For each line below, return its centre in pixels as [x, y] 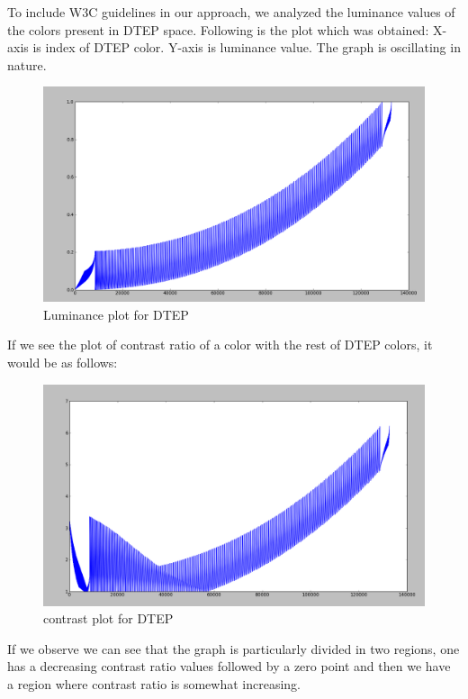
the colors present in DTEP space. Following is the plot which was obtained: [218, 29]
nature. [27, 64]
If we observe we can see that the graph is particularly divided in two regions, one [234, 648]
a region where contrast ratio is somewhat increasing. [154, 683]
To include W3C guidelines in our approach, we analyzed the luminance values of [231, 12]
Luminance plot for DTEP [116, 314]
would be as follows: [63, 363]
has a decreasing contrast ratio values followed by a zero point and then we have [229, 666]
